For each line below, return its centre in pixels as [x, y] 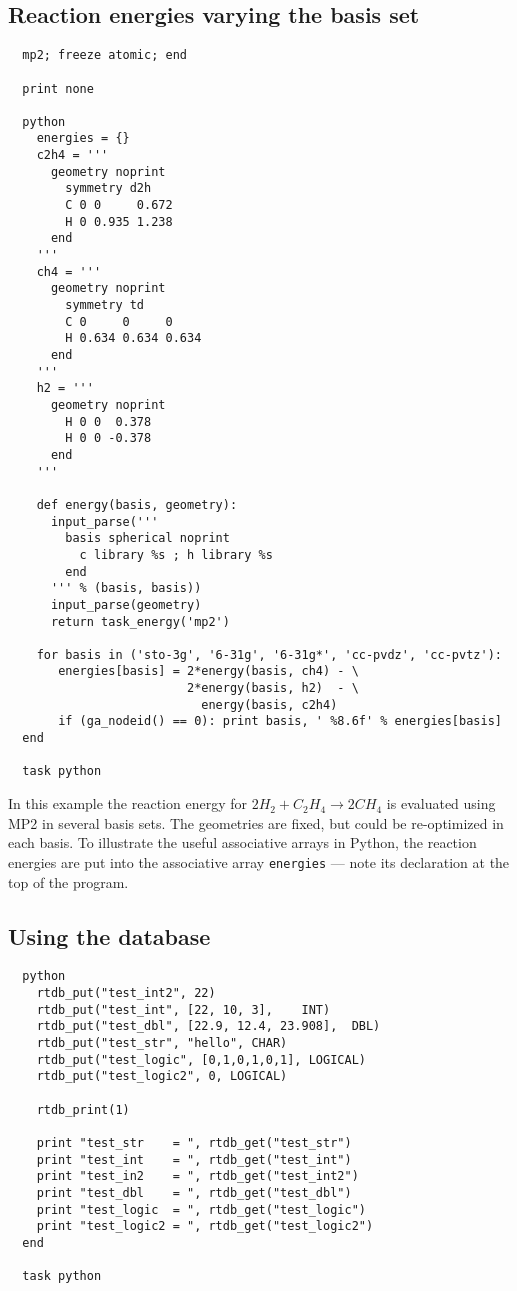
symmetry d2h [108, 188]
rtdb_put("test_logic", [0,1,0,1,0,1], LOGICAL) [201, 1059]
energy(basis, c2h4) [269, 704]
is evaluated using [441, 803]
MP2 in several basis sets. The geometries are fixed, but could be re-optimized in [256, 822]
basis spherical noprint [147, 538]
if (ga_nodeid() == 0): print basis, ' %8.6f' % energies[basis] [280, 721]
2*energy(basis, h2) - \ [272, 688]
